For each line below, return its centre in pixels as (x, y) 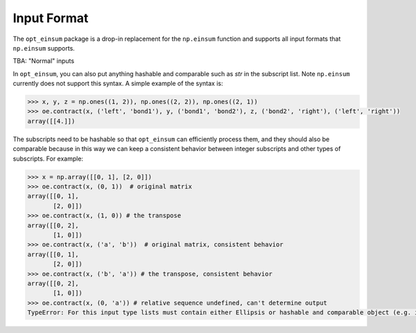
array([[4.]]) (51, 121)
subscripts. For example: (48, 159)
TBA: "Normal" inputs (44, 61)
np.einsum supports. (44, 48)
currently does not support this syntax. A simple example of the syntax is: (118, 84)
